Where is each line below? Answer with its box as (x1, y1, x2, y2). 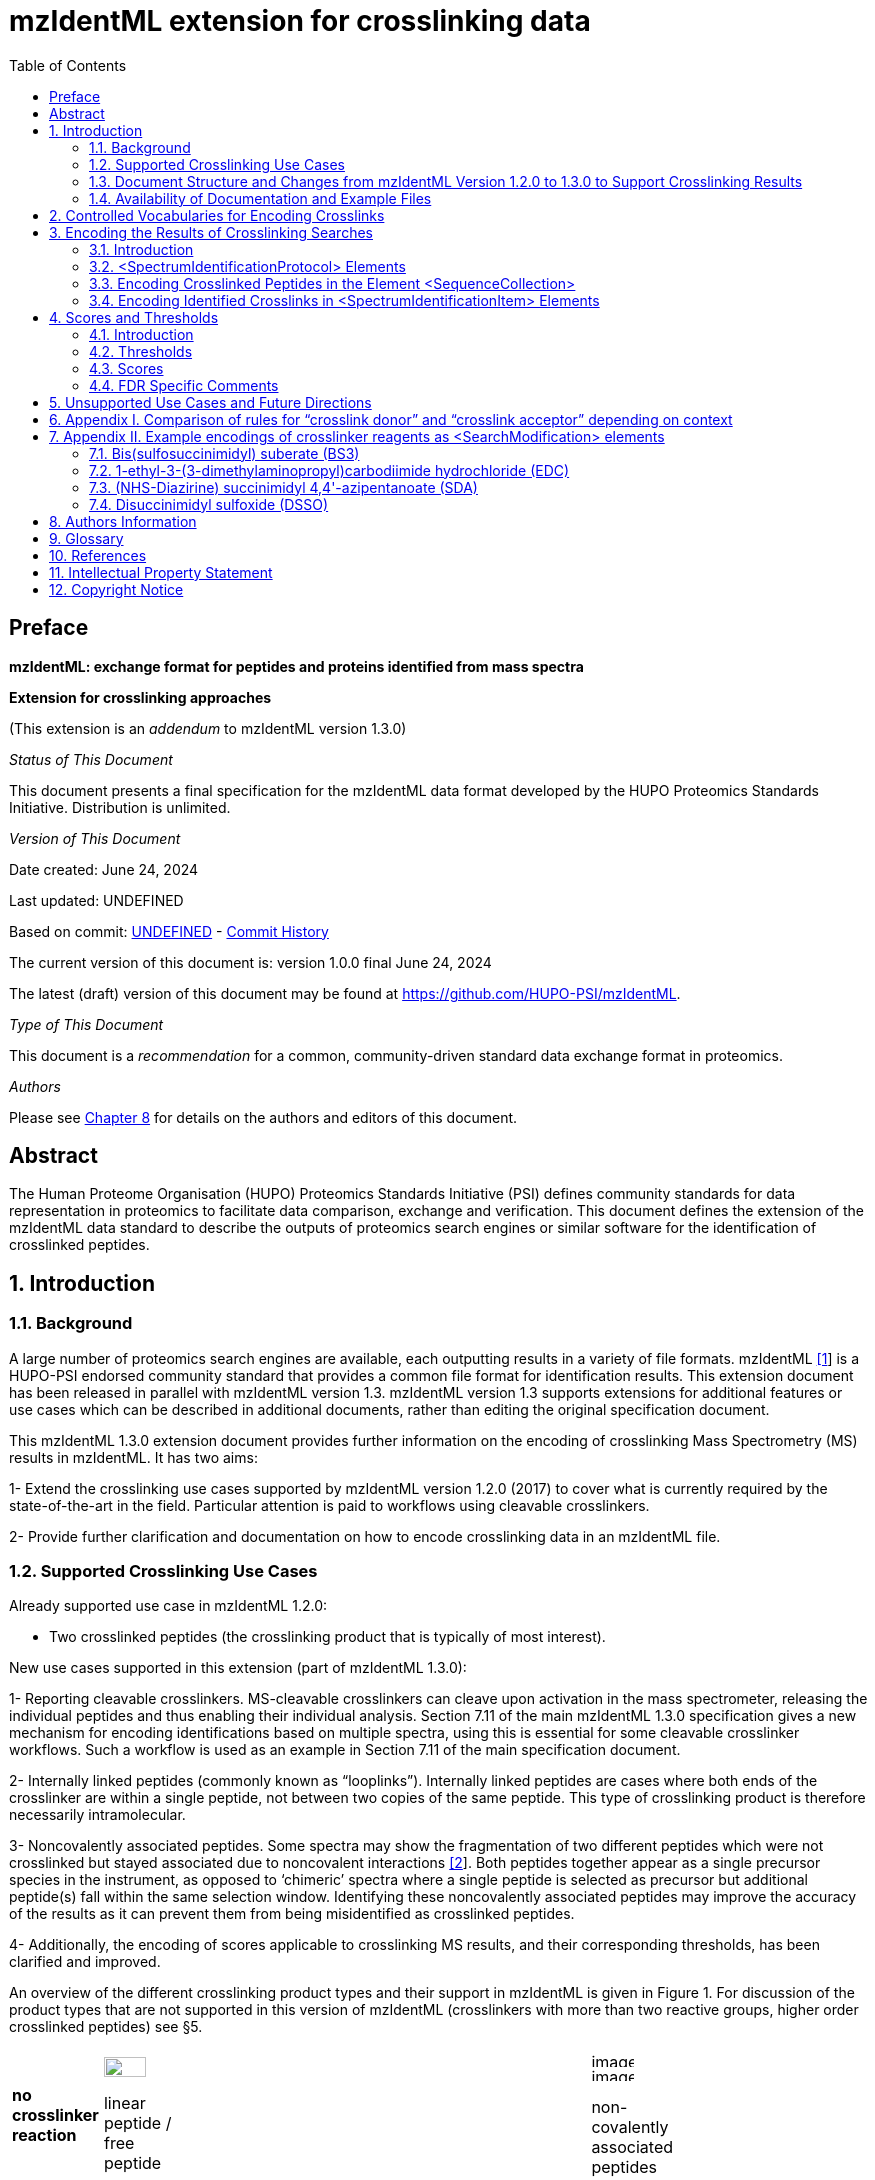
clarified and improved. (9, 1953, 161, 1971)
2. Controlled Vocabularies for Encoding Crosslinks (49, 206, 385, 224)
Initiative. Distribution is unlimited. (9, 798, 231, 816)
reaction (12, 2124, 77, 2145)
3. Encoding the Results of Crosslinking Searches (49, 223, 373, 241)
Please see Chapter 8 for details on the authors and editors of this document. (9, 1108, 518, 1126)
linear (103, 2092, 146, 2113)
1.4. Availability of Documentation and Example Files (89, 189, 432, 207)
